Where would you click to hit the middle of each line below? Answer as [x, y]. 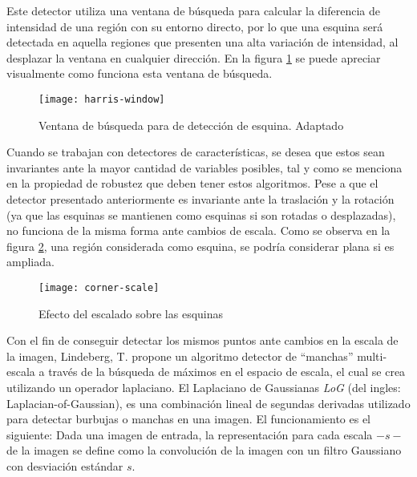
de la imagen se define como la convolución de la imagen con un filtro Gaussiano [204, 450]
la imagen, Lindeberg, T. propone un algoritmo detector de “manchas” [180, 356]
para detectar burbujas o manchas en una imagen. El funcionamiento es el [188, 419]
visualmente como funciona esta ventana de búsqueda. [140, 73]
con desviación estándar [65, 465]
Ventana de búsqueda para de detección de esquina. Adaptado [191, 125]
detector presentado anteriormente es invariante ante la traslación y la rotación [200, 199]
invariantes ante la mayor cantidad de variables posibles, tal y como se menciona [204, 167]
